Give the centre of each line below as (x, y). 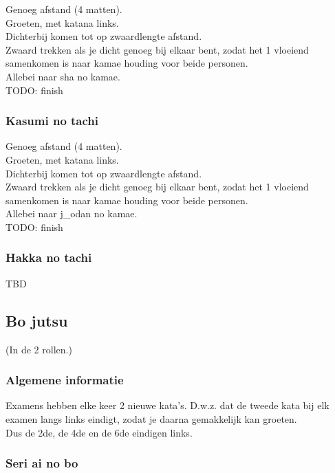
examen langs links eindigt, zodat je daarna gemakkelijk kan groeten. (151, 418)
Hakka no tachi (49, 257)
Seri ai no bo (42, 463)
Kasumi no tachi (52, 121)
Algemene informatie (65, 380)
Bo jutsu (37, 320)
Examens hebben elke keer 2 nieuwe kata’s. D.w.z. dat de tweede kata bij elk (167, 405)
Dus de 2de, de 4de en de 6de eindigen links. (99, 432)
